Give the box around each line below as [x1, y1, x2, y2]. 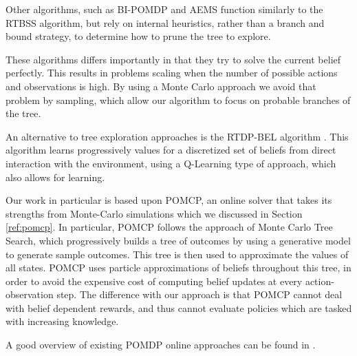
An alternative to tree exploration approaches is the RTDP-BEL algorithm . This [6, 129, 349, 143]
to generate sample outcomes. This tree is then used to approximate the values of [6, 247, 349, 261]
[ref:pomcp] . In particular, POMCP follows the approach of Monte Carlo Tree [6, 220, 333, 234]
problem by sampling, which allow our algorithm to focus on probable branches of [6, 92, 351, 107]
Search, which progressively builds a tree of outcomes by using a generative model [6, 233, 351, 247]
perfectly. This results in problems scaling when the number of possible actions [6, 65, 338, 80]
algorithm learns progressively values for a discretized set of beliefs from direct [6, 143, 336, 157]
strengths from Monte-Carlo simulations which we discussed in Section [6, 206, 303, 220]
